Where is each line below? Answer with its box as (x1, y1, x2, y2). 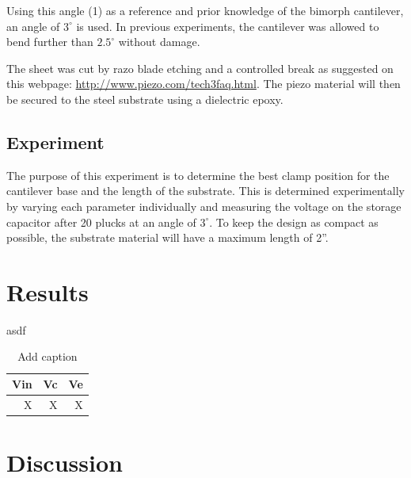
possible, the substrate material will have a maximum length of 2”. (6, 229, 329, 246)
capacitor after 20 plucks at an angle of (6, 213, 196, 230)
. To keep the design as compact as (209, 213, 379, 230)
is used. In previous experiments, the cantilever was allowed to (76, 17, 379, 34)
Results (6, 275, 89, 308)
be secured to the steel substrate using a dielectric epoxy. (6, 90, 284, 107)
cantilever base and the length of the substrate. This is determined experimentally (6, 182, 405, 199)
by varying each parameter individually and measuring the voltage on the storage (6, 197, 401, 214)
